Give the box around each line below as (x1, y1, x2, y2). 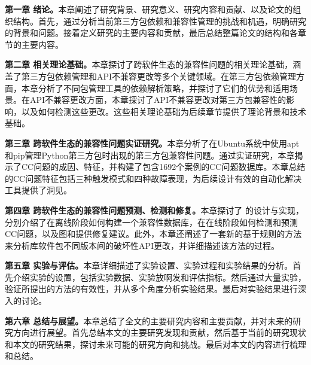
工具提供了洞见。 (5, 184, 72, 196)
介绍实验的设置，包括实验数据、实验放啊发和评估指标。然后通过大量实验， (13, 270, 306, 283)
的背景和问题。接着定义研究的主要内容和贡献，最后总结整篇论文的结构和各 (5, 26, 298, 39)
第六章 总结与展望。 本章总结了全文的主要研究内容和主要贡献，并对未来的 (5, 314, 293, 327)
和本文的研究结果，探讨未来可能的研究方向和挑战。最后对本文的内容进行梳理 (5, 337, 306, 350)
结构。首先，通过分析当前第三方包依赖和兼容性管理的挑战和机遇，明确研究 (13, 14, 306, 27)
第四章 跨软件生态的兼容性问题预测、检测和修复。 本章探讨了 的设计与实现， (5, 203, 304, 216)
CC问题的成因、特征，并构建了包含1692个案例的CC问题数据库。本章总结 (21, 160, 306, 173)
